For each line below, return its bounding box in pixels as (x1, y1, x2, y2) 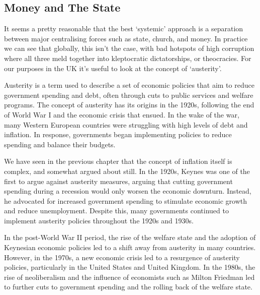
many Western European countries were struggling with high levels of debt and (4, 119, 248, 130)
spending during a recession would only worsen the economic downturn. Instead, (4, 186, 251, 196)
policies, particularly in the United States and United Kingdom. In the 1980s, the (4, 262, 255, 272)
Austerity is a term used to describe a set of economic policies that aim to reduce (4, 80, 254, 90)
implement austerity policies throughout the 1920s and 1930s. (4, 215, 194, 225)
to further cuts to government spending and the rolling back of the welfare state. (4, 281, 252, 292)
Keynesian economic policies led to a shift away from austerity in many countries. (4, 242, 256, 253)
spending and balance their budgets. (4, 139, 116, 149)
